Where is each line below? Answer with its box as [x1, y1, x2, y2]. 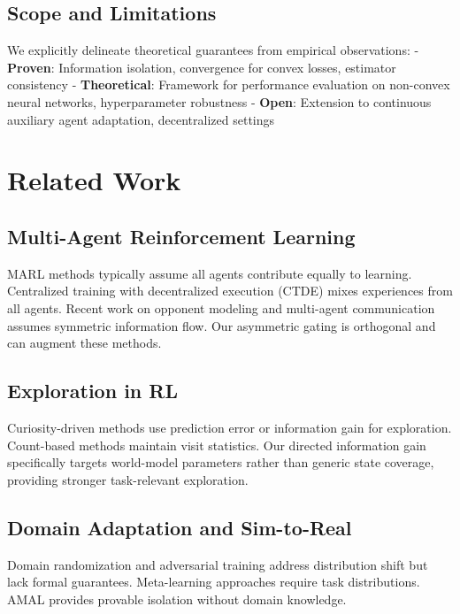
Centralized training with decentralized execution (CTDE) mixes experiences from [7, 281, 453, 300]
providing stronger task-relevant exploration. [7, 470, 249, 488]
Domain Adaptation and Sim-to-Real [7, 513, 352, 541]
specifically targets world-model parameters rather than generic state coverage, [7, 453, 434, 472]
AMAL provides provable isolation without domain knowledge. [7, 589, 347, 608]
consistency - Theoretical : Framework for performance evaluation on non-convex [7, 75, 450, 94]
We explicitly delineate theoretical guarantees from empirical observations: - [7, 41, 419, 59]
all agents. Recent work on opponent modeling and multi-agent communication [7, 298, 435, 317]
